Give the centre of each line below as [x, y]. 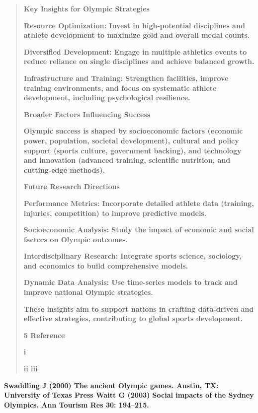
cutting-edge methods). [64, 170]
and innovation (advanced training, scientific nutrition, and [127, 160]
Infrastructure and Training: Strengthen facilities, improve [126, 78]
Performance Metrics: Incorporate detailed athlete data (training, [139, 203]
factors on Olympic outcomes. [76, 239]
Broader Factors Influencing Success [87, 114]
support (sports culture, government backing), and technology [132, 150]
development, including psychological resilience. [107, 98]
